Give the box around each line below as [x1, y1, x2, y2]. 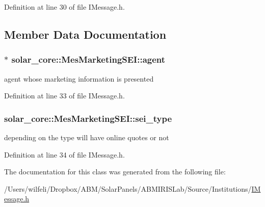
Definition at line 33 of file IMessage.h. [4, 90, 125, 101]
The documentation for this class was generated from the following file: [4, 166, 226, 177]
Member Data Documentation [4, 26, 167, 42]
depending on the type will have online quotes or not [4, 132, 169, 142]
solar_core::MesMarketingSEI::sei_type [4, 112, 172, 124]
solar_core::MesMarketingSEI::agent [11, 53, 166, 66]
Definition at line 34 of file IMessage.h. [4, 149, 125, 160]
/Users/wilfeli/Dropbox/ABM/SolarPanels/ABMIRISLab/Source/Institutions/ [4, 183, 252, 194]
